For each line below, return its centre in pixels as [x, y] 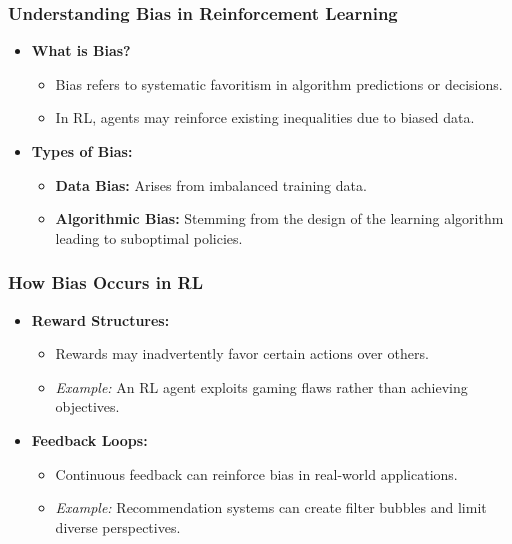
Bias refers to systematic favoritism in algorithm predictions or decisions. [279, 83]
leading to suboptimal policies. [149, 237]
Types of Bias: [82, 151]
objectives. [87, 406]
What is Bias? [81, 50]
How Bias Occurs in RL [106, 282]
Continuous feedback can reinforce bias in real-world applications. [256, 473]
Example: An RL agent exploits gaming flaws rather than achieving [261, 386]
